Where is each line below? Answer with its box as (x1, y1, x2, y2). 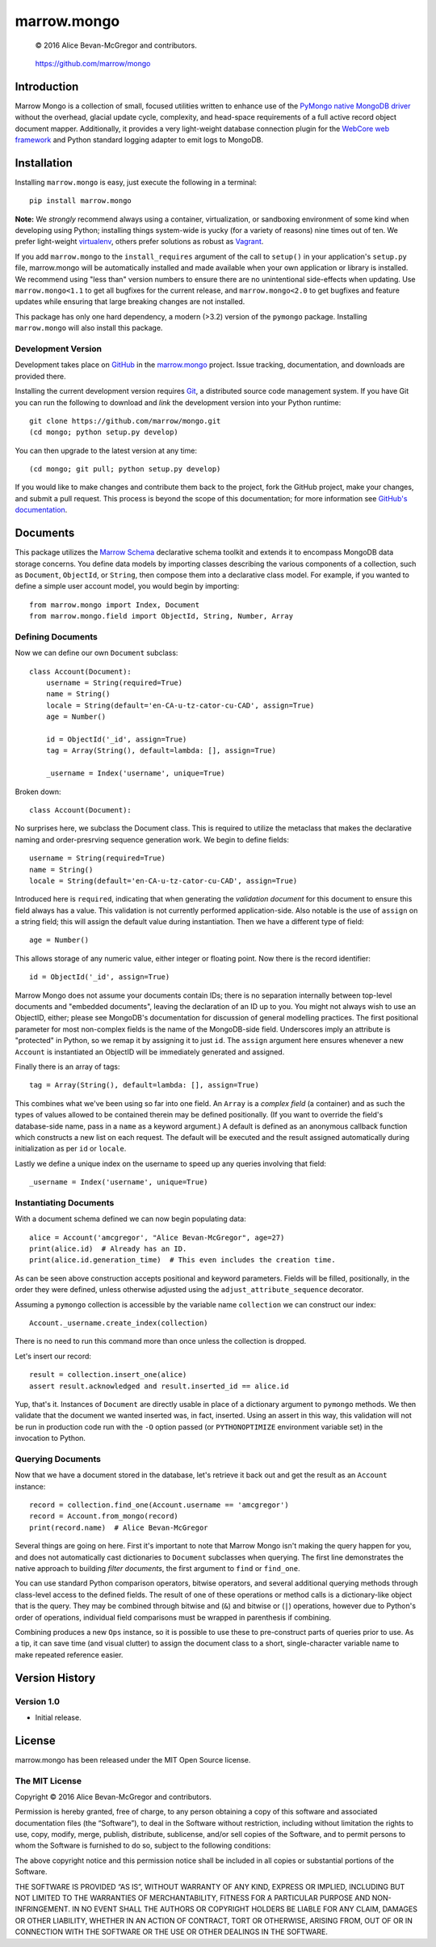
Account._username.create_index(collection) (29, 1318, 209, 1328)
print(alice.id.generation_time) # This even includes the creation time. (29, 1256, 336, 1265)
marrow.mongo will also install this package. (15, 323, 163, 333)
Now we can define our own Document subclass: (15, 648, 178, 658)
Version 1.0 (15, 1696, 61, 1707)
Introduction (15, 79, 79, 93)
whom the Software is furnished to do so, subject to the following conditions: (15, 1840, 271, 1851)
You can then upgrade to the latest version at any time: (15, 446, 198, 455)
